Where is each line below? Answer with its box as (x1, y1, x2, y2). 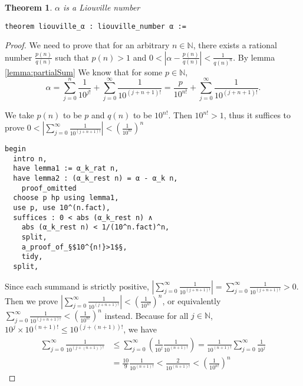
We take (5, 109, 34, 121)
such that (55, 51, 89, 63)
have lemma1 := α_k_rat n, (13, 164, 119, 173)
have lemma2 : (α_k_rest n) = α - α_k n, (13, 174, 178, 182)
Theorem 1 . (5, 1, 52, 13)
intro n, (13, 154, 47, 163)
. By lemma (233, 51, 275, 63)
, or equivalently (162, 294, 221, 307)
